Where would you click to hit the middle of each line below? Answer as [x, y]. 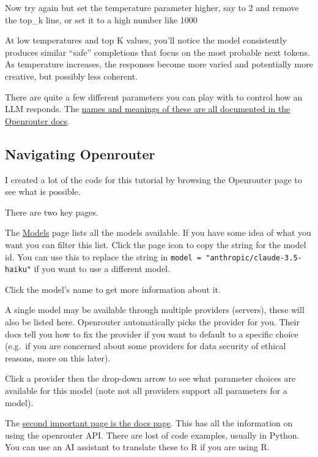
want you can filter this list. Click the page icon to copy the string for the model [156, 244]
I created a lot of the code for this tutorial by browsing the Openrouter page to [153, 179]
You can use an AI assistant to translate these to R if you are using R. [137, 447]
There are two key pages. [52, 212]
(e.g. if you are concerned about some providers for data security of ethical [146, 346]
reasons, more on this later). [58, 357]
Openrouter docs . [37, 120]
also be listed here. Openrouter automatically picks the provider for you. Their [152, 322]
